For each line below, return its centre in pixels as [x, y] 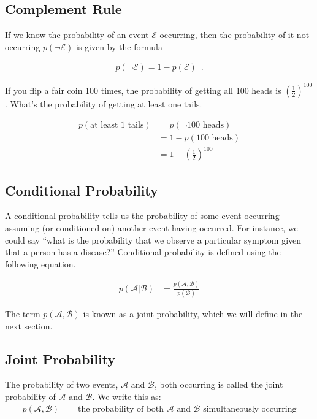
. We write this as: [127, 396]
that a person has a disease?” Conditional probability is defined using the [143, 252]
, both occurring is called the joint [219, 384]
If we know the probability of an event [77, 35]
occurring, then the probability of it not [235, 35]
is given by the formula [119, 46]
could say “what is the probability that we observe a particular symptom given [153, 240]
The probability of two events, [62, 384]
